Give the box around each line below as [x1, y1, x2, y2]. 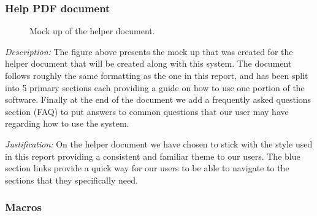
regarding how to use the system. [5, 117, 129, 130]
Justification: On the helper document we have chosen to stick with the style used [5, 137, 313, 150]
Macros [5, 199, 42, 215]
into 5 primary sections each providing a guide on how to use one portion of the [5, 81, 305, 94]
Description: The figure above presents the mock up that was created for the [5, 45, 293, 58]
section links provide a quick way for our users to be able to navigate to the [5, 162, 289, 174]
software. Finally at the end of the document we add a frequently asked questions [5, 93, 311, 106]
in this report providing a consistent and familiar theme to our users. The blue [5, 149, 300, 162]
